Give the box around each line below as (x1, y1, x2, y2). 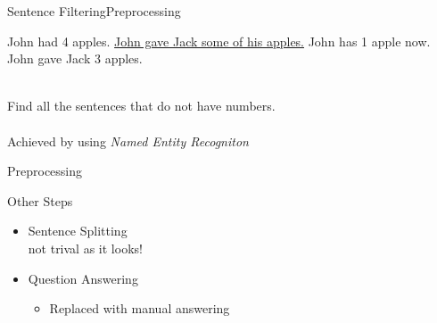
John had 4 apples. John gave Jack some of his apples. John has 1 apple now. (7, 31, 431, 50)
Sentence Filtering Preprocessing (7, 2, 181, 20)
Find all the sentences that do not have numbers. (7, 96, 276, 115)
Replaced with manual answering (49, 299, 230, 318)
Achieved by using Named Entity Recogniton (7, 131, 249, 150)
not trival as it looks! (28, 238, 143, 257)
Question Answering (28, 269, 138, 287)
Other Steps (7, 191, 73, 210)
